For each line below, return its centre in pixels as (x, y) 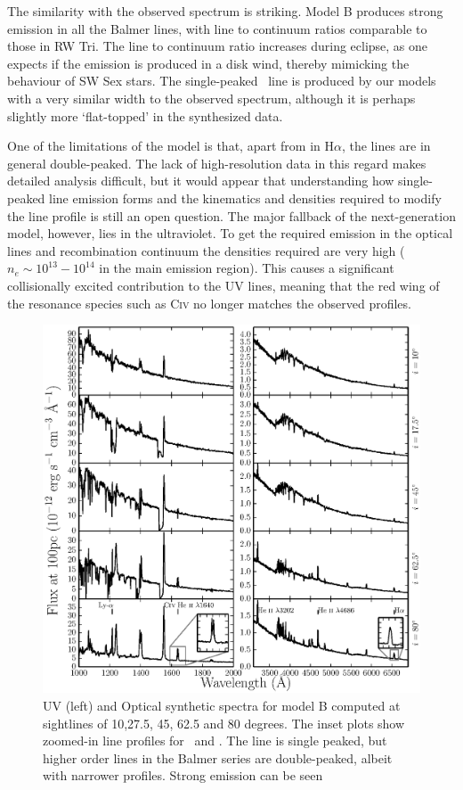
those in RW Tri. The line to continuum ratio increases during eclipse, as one (218, 46)
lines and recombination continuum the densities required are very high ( (206, 250)
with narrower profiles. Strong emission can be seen (183, 775)
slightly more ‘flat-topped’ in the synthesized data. (145, 115)
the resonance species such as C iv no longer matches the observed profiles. (209, 303)
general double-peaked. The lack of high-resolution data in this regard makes (217, 163)
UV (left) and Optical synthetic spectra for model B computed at (222, 705)
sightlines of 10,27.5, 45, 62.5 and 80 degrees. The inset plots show (224, 723)
